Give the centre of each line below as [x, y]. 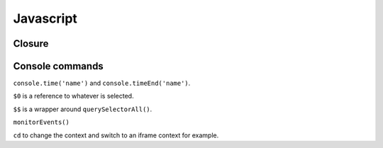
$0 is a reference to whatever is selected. [73, 96]
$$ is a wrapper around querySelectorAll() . [83, 109]
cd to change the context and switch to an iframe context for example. [116, 135]
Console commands [59, 66]
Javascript [45, 18]
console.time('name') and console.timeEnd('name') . [102, 83]
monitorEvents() [41, 123]
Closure [31, 44]
